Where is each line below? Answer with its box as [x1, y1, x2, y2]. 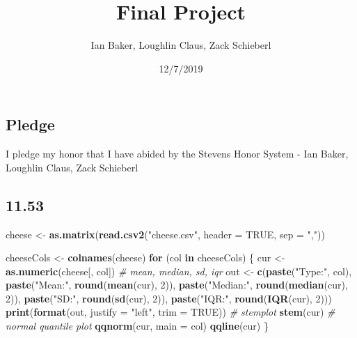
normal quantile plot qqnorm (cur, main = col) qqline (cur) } [6, 318, 269, 333]
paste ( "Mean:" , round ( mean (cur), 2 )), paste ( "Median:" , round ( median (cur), [6, 277, 348, 292]
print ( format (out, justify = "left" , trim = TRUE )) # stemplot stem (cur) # [6, 305, 335, 319]
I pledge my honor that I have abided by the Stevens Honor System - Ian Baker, [6, 146, 349, 161]
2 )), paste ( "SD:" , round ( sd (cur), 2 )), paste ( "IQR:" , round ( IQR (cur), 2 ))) [6, 291, 332, 305]
